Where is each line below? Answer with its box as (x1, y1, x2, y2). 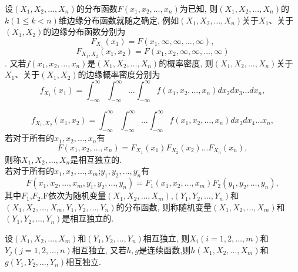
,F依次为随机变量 (41, 189, 106, 202)
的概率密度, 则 (159, 56, 213, 69)
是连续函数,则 (139, 243, 191, 256)
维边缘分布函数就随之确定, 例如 (58, 14, 179, 26)
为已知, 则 (179, 2, 218, 14)
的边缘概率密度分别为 (78, 68, 160, 80)
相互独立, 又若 (72, 243, 127, 256)
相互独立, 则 (143, 231, 190, 244)
